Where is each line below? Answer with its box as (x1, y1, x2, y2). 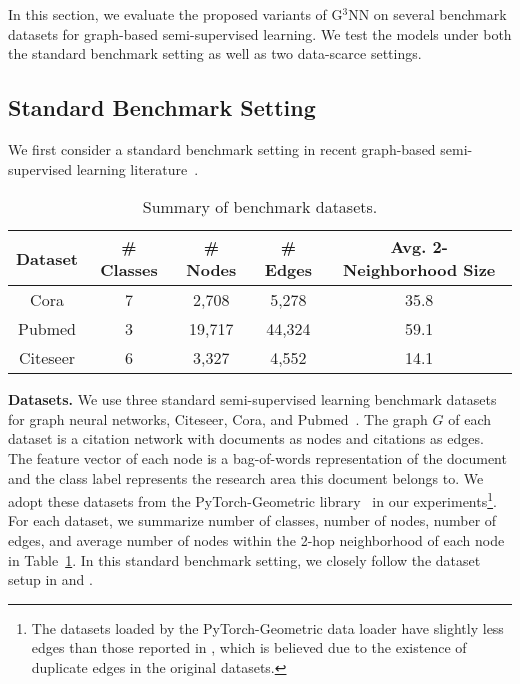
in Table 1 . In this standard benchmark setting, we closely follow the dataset (8, 549, 481, 570)
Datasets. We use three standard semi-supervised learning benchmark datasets (8, 389, 497, 410)
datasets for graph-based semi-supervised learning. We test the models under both (8, 23, 512, 44)
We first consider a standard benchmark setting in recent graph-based (8, 138, 436, 159)
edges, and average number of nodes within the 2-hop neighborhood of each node (8, 529, 505, 550)
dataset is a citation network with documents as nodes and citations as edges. (8, 428, 484, 449)
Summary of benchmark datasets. (142, 195, 378, 219)
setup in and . (8, 569, 93, 590)
